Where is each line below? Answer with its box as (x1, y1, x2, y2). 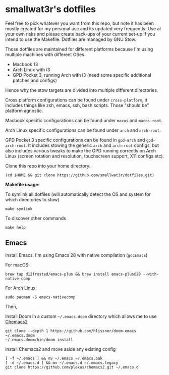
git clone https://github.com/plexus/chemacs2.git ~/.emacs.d (5, 364, 139, 369)
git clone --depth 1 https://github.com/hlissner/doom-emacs (5, 328, 137, 334)
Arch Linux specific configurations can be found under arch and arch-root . (5, 127, 161, 133)
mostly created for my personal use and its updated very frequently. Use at (5, 25, 161, 31)
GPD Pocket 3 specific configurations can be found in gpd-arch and (5, 137, 145, 143)
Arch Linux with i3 (12, 67, 50, 73)
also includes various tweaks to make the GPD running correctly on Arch (5, 147, 156, 153)
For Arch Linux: (5, 285, 37, 291)
